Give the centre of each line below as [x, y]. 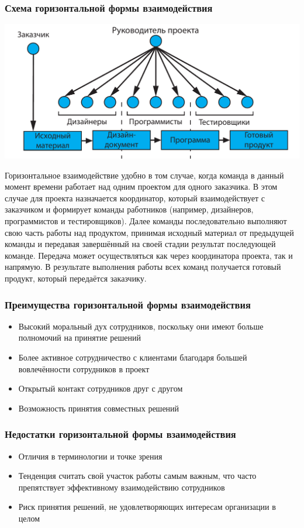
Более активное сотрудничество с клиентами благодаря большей [133, 357]
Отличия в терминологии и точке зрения [90, 456]
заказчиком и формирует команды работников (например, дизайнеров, [129, 209]
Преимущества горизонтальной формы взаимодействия [128, 304]
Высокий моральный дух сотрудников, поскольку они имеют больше [141, 326]
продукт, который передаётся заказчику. [76, 278]
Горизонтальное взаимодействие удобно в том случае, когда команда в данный [144, 175]
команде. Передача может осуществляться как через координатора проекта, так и [149, 255]
